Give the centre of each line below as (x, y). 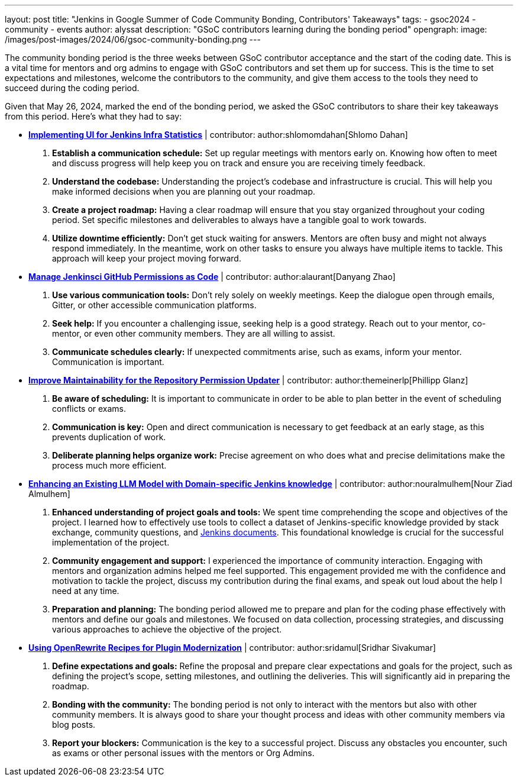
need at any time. (86, 591)
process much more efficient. (109, 465)
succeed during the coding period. (72, 88)
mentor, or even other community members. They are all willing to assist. (194, 333)
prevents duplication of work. (109, 437)
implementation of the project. (111, 542)
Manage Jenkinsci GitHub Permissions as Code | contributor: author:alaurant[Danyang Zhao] (212, 277)
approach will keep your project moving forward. (147, 258)
